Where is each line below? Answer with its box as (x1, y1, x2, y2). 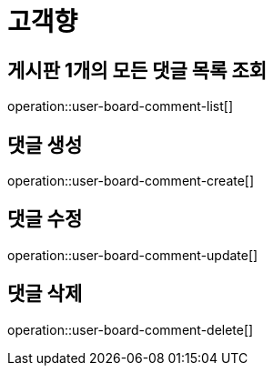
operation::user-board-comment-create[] (7, 173, 255, 189)
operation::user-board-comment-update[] (7, 247, 258, 263)
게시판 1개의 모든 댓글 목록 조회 (7, 58, 268, 82)
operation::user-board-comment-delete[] (7, 321, 254, 338)
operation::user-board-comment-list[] (7, 98, 234, 115)
